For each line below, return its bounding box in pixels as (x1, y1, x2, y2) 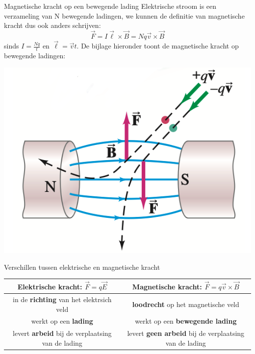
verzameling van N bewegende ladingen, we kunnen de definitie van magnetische (4, 10, 245, 21)
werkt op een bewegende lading (135, 316, 237, 326)
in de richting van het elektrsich (13, 294, 112, 304)
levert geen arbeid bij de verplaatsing (127, 328, 245, 338)
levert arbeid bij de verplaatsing (13, 328, 112, 338)
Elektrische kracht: (17, 282, 82, 292)
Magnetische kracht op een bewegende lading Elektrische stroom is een (4, 1, 217, 11)
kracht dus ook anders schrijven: (4, 20, 101, 30)
